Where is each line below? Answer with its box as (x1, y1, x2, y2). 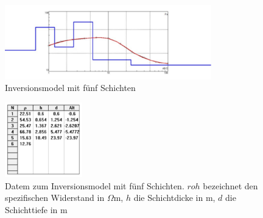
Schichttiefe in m (5, 203, 68, 216)
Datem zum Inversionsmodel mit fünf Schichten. (5, 179, 184, 192)
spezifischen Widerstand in (5, 191, 105, 204)
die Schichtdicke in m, (133, 191, 216, 204)
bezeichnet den (203, 179, 258, 192)
